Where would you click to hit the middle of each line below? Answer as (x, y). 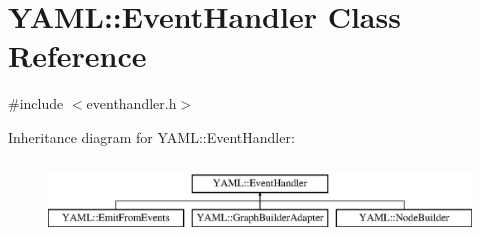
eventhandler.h (131, 103)
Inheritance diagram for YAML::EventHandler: (151, 136)
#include (36, 103)
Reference (77, 55)
